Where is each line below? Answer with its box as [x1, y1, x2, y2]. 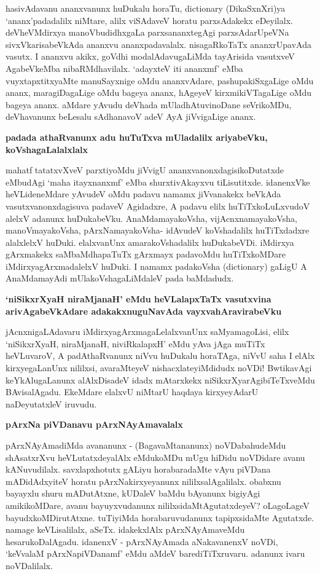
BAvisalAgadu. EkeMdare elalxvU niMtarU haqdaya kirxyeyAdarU [6, 385, 259, 398]
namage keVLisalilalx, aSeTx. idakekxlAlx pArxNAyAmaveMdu [6, 523, 245, 536]
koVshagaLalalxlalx [6, 143, 88, 155]
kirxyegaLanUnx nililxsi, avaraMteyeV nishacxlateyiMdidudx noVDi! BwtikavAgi [6, 361, 312, 374]
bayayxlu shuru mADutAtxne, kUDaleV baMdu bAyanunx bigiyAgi [6, 487, 260, 500]
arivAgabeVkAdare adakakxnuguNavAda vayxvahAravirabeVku [6, 304, 282, 317]
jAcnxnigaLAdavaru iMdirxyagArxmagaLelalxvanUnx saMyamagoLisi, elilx [6, 325, 289, 338]
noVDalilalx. [6, 559, 53, 572]
